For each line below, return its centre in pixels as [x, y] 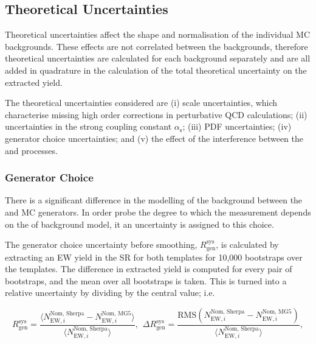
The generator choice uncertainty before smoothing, [101, 244]
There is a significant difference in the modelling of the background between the [154, 200]
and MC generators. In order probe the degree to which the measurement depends [158, 212]
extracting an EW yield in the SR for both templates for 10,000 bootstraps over [154, 257]
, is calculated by [247, 244]
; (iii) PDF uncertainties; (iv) [237, 126]
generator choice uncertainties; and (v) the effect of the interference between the [154, 138]
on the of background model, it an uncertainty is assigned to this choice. [139, 224]
